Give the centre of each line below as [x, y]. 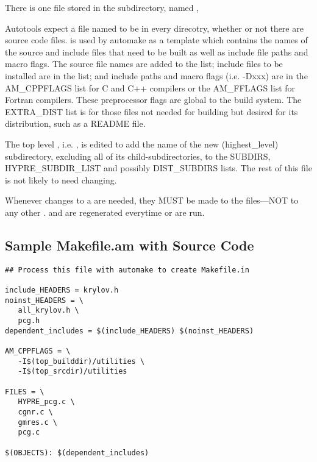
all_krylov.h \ [48, 311]
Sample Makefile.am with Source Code [130, 245]
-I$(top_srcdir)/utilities [73, 371]
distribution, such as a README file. [75, 123]
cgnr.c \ [35, 412]
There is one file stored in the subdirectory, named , [102, 7]
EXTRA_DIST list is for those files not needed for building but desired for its [151, 111]
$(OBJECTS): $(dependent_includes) [77, 453]
